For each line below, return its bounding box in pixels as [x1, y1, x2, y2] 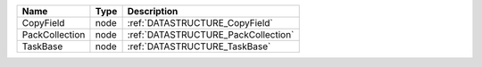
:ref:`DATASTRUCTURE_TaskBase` [127, 40, 271, 53]
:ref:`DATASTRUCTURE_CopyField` [127, 17, 274, 29]
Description [127, 5, 179, 17]
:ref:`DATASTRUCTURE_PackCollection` [127, 29, 295, 40]
